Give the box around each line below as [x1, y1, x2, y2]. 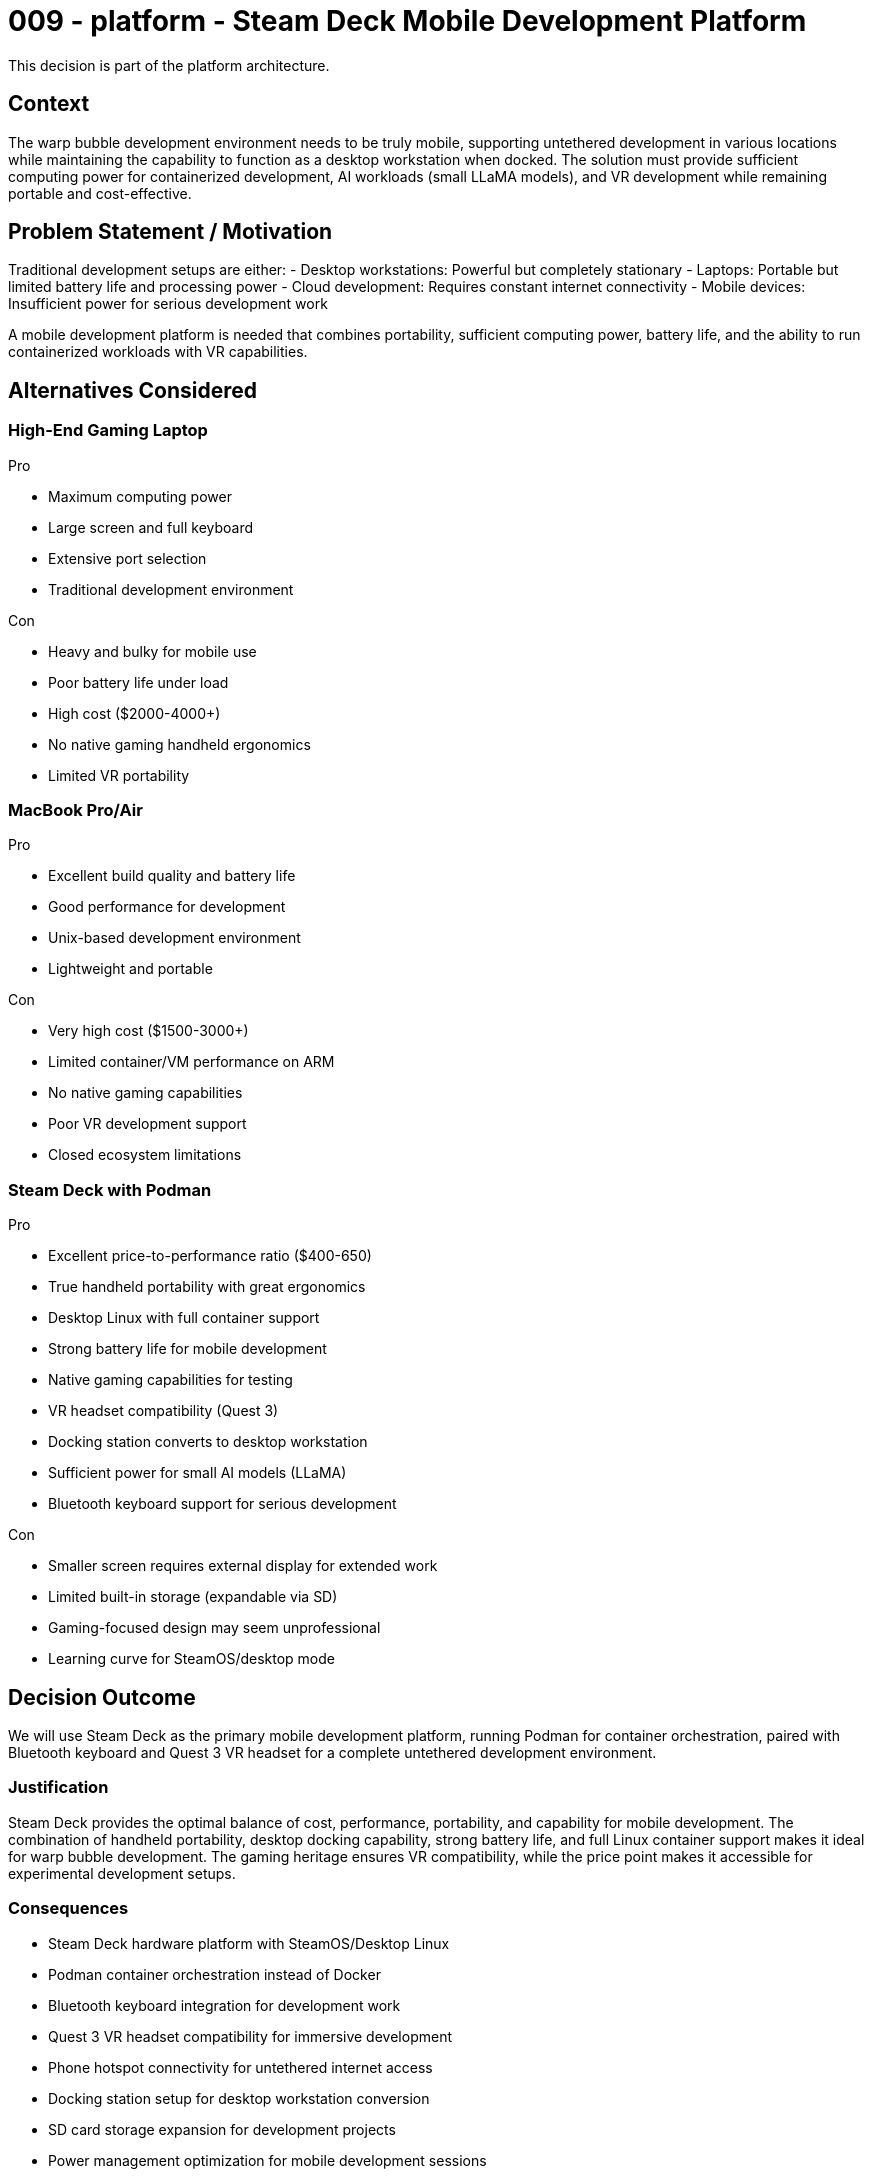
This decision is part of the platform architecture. [8, 56, 330, 74]
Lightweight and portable [48, 960, 213, 978]
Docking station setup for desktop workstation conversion [48, 2089, 430, 2107]
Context [8, 91, 90, 117]
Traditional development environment [48, 580, 294, 598]
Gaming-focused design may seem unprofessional [48, 1619, 381, 1637]
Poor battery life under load [48, 673, 229, 691]
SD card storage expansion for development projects [48, 2120, 396, 2138]
